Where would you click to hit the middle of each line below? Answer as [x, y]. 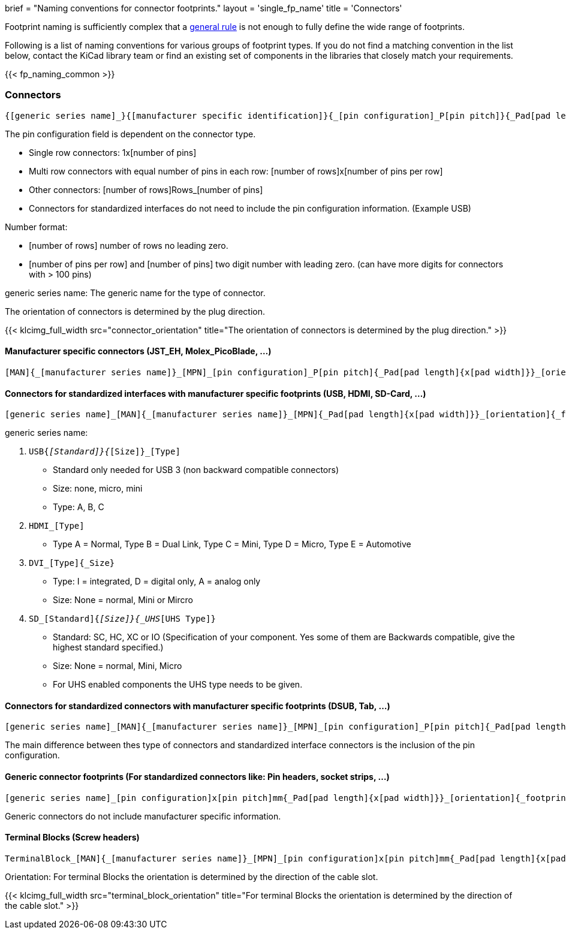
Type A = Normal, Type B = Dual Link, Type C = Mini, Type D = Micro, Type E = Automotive [232, 544]
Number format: [36, 227]
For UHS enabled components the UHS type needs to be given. [178, 685]
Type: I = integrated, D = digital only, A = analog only [157, 582]
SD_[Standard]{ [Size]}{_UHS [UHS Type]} [122, 619]
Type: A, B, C [79, 507]
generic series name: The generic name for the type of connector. [135, 293]
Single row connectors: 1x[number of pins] [113, 152]
